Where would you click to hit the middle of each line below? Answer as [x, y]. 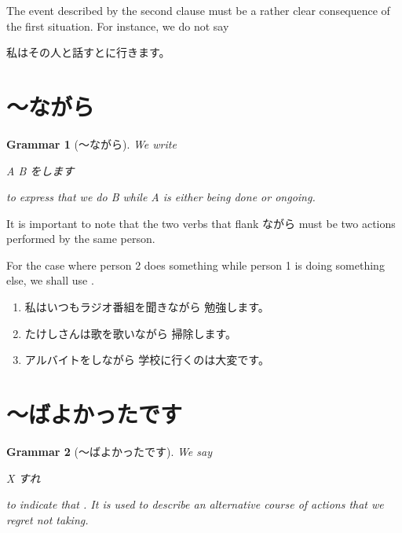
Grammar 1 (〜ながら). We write [91, 143]
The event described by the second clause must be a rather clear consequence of [198, 10]
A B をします [40, 170]
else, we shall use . [50, 280]
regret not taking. [48, 519]
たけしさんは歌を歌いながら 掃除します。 [131, 333]
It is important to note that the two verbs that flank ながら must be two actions [201, 223]
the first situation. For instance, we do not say [118, 26]
